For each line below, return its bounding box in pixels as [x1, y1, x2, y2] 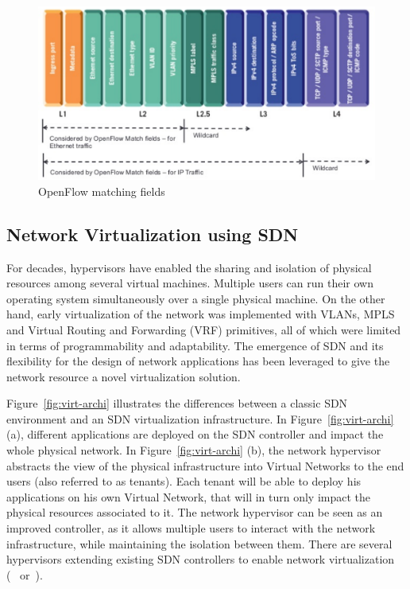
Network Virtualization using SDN [6, 221, 299, 246]
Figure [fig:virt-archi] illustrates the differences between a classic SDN [6, 395, 348, 412]
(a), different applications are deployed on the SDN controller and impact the [6, 426, 384, 443]
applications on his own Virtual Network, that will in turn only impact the [6, 488, 371, 505]
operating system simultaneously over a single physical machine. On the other [6, 290, 385, 306]
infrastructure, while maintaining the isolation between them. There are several [6, 535, 393, 552]
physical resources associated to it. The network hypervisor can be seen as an [6, 504, 383, 521]
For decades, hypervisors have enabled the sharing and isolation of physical [6, 259, 372, 275]
